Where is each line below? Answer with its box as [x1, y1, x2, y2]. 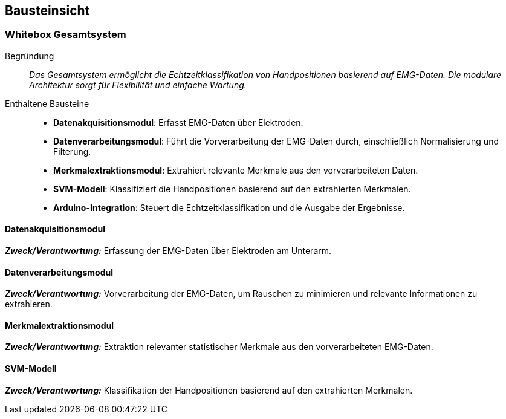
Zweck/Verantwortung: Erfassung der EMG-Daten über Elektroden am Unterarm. [5, 245, 332, 256]
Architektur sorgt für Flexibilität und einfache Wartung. [29, 79, 247, 90]
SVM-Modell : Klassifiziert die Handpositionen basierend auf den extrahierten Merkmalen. [53, 183, 411, 194]
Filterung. [53, 146, 91, 157]
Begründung [5, 50, 54, 61]
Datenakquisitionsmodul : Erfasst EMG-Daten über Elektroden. [53, 117, 303, 128]
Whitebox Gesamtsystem [5, 28, 126, 41]
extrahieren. [5, 299, 53, 310]
